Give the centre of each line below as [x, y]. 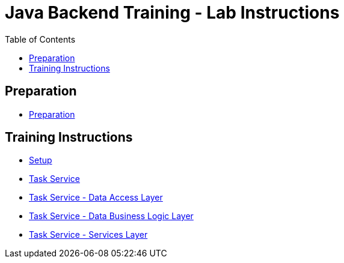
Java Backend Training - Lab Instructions [172, 13]
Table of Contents [40, 39]
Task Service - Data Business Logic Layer [111, 216]
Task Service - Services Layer [88, 235]
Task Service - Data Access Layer [96, 198]
